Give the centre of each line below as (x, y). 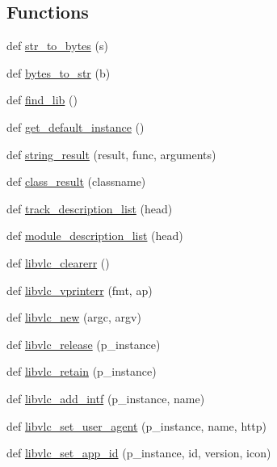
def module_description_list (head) (95, 236)
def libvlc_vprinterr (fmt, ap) (80, 290)
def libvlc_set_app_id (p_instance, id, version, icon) (139, 453)
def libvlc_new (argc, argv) (74, 317)
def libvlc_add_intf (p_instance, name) (106, 398)
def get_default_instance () (76, 126)
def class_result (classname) (76, 181)
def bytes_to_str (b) (59, 72)
